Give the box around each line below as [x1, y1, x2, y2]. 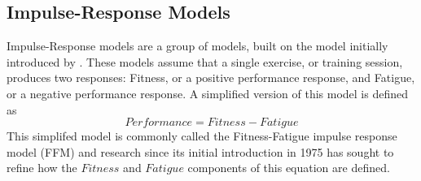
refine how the [7, 159, 77, 176]
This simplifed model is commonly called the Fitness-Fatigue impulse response [7, 127, 397, 144]
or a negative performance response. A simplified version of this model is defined [7, 84, 408, 101]
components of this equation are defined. [187, 159, 390, 176]
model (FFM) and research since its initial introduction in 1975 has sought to [7, 143, 394, 160]
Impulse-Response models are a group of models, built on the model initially [7, 37, 388, 54]
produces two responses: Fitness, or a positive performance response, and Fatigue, [7, 69, 415, 86]
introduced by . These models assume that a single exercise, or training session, [7, 53, 403, 70]
